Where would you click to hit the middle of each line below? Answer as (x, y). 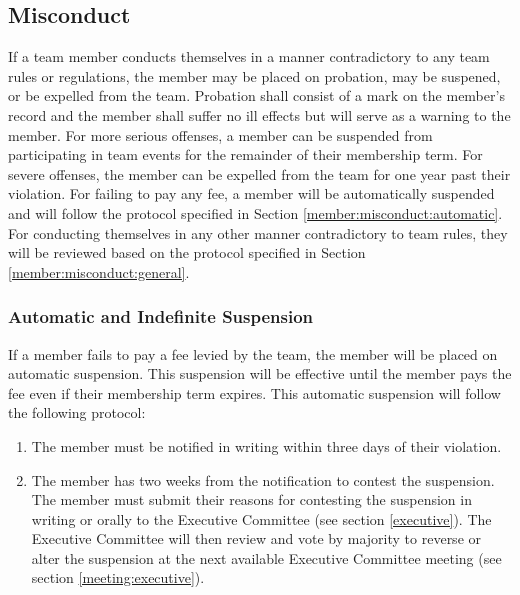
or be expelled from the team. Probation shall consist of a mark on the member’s (256, 95)
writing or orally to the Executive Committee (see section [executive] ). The (261, 518)
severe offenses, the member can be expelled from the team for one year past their (259, 173)
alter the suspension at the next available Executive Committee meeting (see (266, 557)
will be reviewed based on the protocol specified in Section (187, 252)
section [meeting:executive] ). (118, 577)
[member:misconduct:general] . (99, 271)
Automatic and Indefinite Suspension (161, 316)
